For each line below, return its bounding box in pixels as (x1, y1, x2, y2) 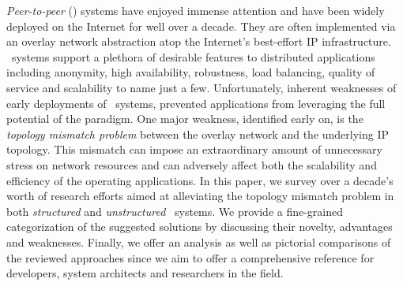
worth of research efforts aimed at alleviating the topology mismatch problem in (6, 188, 394, 204)
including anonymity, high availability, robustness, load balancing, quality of (6, 64, 375, 80)
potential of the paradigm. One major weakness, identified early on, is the (6, 110, 363, 127)
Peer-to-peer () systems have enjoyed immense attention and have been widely (6, 2, 385, 18)
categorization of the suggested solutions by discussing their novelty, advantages (6, 218, 393, 235)
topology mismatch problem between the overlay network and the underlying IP (6, 125, 390, 142)
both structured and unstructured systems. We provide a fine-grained (6, 202, 344, 219)
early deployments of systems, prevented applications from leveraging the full (6, 95, 386, 111)
